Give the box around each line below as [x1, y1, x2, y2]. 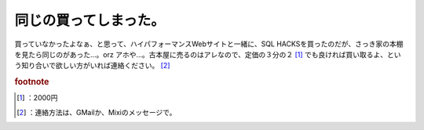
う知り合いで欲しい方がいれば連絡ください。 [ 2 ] [14, 61, 170, 70]
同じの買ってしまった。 [14, 12, 165, 29]
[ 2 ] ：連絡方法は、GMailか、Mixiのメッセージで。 [16, 107, 177, 117]
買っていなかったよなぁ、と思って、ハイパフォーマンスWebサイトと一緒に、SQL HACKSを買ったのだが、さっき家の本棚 [14, 39, 404, 49]
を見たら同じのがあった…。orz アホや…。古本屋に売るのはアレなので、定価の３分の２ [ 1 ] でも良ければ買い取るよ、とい [14, 49, 401, 59]
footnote [14, 77, 49, 88]
